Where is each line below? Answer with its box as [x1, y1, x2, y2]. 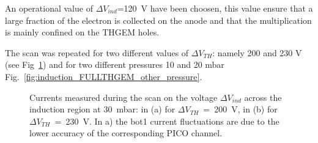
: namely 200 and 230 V [212, 46, 302, 59]
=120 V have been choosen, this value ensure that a [117, 2, 313, 14]
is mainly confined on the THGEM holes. [5, 26, 160, 38]
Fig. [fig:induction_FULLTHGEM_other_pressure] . [5, 70, 202, 82]
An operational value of [5, 2, 93, 14]
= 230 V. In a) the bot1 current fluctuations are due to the [54, 114, 279, 127]
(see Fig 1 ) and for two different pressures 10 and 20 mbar [5, 58, 224, 71]
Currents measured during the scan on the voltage [29, 90, 218, 103]
